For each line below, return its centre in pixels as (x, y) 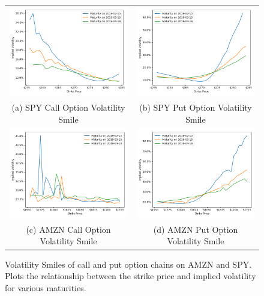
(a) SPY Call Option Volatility (68, 107)
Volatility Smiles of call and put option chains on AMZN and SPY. (128, 264)
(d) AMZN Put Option (196, 229)
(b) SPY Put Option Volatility (196, 107)
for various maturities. (46, 287)
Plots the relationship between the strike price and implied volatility (130, 276)
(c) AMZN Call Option (68, 229)
